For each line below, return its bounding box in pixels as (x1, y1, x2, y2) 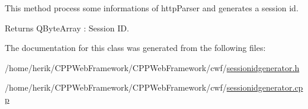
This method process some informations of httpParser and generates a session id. (5, 2, 299, 14)
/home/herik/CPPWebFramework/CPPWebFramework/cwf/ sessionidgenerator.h (5, 61, 300, 73)
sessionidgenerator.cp (226, 81, 303, 94)
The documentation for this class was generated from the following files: (5, 41, 266, 54)
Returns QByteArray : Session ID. (5, 21, 129, 34)
